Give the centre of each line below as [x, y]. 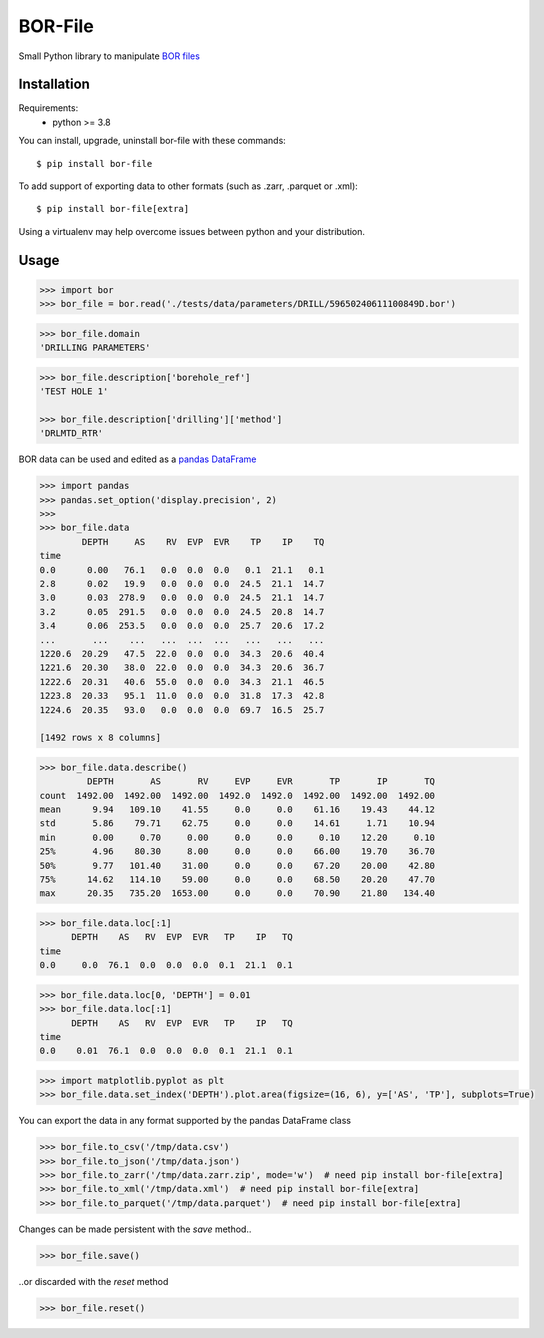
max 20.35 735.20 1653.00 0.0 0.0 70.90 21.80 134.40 [237, 893]
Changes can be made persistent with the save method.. [135, 1229]
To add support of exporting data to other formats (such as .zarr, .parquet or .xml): [188, 186]
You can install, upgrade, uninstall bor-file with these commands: [152, 141]
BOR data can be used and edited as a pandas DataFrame [137, 459]
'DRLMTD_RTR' [71, 433]
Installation [54, 84]
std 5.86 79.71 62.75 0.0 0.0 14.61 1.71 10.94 [237, 823]
